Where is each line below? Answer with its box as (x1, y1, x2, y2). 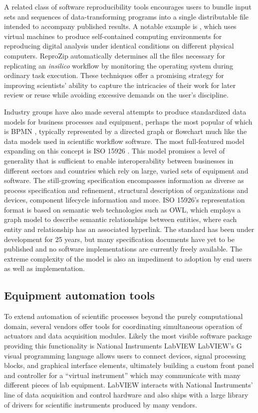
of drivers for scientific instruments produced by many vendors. (4, 399, 197, 409)
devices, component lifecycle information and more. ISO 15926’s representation (4, 194, 245, 205)
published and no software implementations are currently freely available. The (4, 243, 243, 254)
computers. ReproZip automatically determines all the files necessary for (4, 50, 225, 60)
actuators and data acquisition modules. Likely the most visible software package (4, 330, 252, 341)
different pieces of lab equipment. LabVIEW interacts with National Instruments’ (4, 379, 253, 390)
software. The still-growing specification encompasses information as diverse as (4, 175, 244, 185)
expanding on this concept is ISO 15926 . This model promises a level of (4, 145, 225, 156)
